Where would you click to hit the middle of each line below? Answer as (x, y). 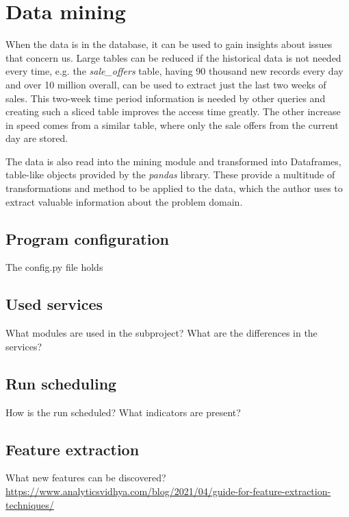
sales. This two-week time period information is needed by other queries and (166, 98)
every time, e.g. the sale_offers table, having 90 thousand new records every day (174, 71)
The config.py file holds (54, 267)
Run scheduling (61, 383)
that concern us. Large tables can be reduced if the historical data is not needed (173, 57)
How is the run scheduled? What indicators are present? (123, 412)
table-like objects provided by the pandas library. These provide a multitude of (170, 175)
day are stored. (37, 138)
